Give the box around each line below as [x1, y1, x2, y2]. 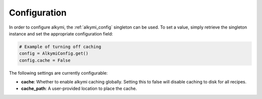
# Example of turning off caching [19, 44, 101, 49]
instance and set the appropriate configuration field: [9, 31, 114, 36]
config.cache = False [19, 57, 71, 63]
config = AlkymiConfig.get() [19, 51, 89, 56]
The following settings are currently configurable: [9, 70, 108, 76]
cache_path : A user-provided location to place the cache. [21, 85, 137, 92]
